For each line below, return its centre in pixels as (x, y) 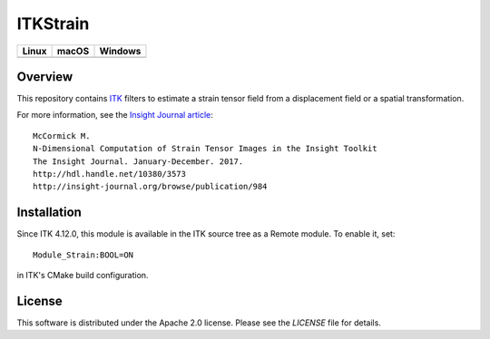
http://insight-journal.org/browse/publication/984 (150, 187)
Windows (120, 51)
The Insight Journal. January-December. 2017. (138, 161)
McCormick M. (62, 136)
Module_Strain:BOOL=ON (83, 255)
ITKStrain (53, 24)
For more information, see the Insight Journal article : (115, 115)
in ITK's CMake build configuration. (83, 276)
